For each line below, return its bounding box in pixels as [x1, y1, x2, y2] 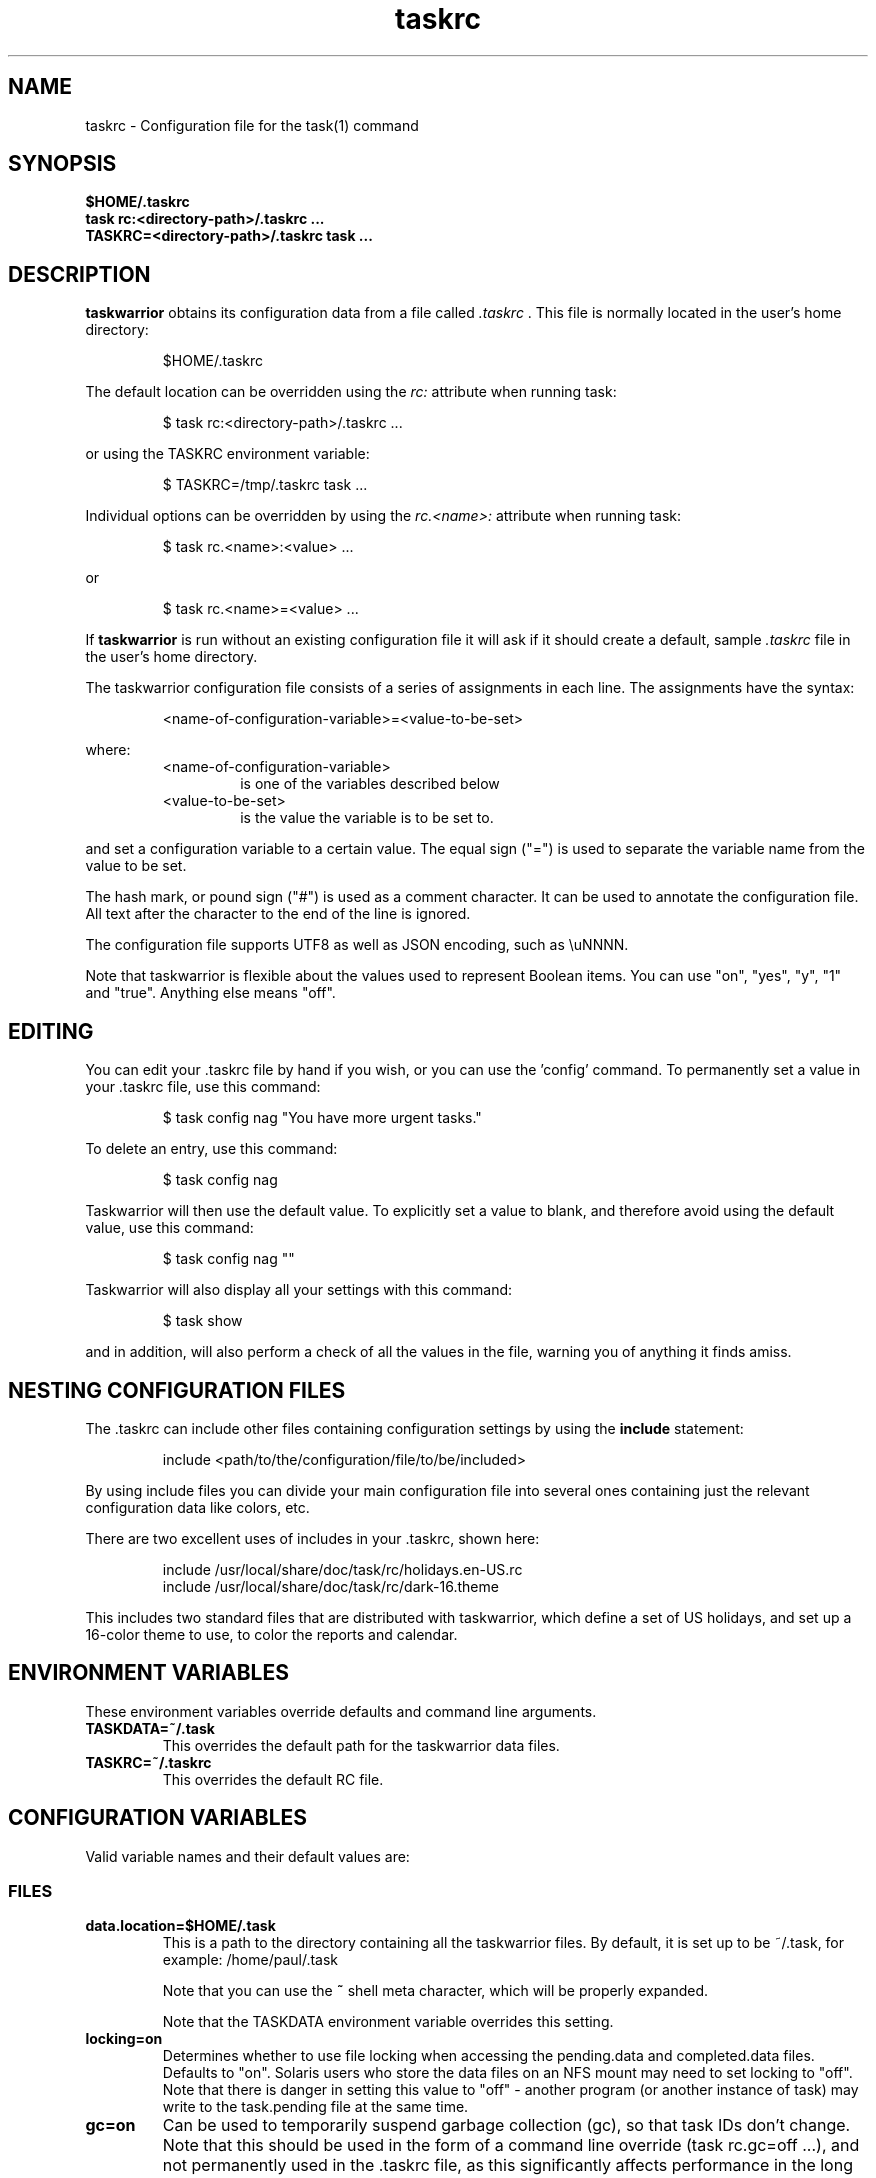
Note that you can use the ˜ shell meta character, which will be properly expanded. [162, 1982, 709, 2000]
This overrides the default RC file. [162, 1770, 384, 1788]
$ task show [162, 1312, 243, 1330]
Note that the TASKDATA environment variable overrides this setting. [162, 2013, 614, 2031]
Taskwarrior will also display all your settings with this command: [85, 1281, 513, 1299]
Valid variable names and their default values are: [85, 1847, 410, 1865]
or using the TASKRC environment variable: [85, 445, 370, 463]
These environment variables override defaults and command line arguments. [85, 1702, 597, 1720]
